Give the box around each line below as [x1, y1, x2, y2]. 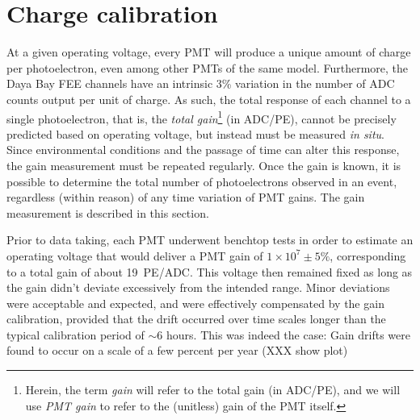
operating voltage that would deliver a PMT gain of [6, 247, 263, 264]
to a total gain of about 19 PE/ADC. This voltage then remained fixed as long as [6, 263, 413, 280]
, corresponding [330, 247, 406, 264]
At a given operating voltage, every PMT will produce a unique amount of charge [6, 44, 411, 60]
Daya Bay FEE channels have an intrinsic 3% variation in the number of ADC [6, 75, 395, 92]
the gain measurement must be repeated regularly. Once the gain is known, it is [6, 156, 401, 173]
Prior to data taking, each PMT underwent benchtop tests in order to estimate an [6, 231, 414, 248]
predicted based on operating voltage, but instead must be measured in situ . [6, 125, 384, 142]
